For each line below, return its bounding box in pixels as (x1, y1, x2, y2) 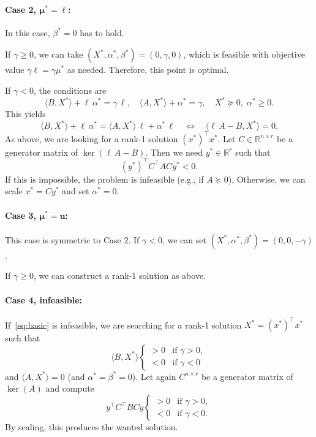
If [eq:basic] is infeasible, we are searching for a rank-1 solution (5, 318, 242, 331)
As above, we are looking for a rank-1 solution (5, 132, 178, 145)
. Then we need (145, 145, 203, 158)
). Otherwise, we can (228, 172, 306, 185)
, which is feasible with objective (183, 48, 305, 61)
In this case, (5, 26, 50, 39)
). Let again (132, 370, 176, 382)
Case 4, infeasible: (5, 293, 83, 306)
